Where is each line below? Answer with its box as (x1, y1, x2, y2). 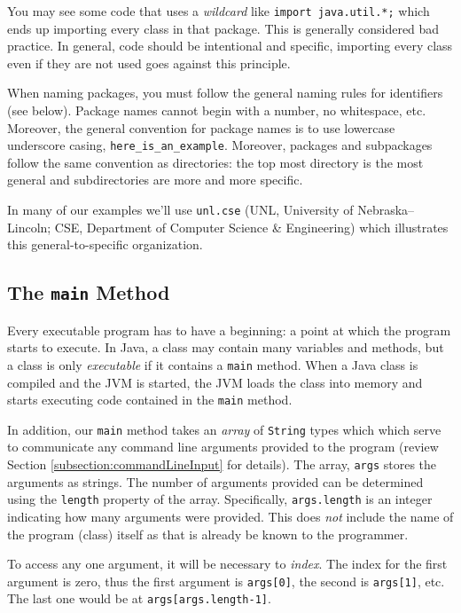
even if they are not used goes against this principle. (7, 53, 291, 72)
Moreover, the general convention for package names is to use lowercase (7, 118, 395, 137)
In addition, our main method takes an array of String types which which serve (7, 420, 441, 438)
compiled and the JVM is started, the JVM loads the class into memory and (7, 373, 423, 391)
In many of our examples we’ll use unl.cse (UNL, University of (7, 200, 354, 219)
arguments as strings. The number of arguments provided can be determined (7, 472, 424, 491)
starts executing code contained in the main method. (7, 390, 293, 409)
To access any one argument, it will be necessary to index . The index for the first (7, 554, 448, 573)
